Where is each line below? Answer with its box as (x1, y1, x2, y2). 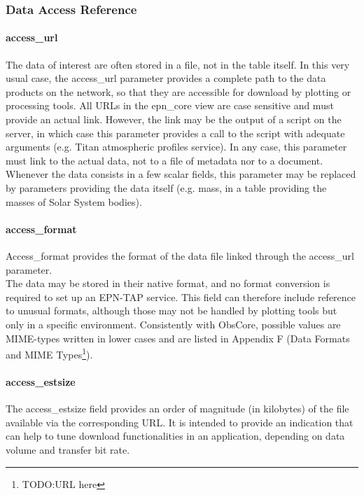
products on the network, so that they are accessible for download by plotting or (6, 84, 351, 99)
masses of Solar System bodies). (6, 194, 142, 209)
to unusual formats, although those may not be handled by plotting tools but (6, 303, 337, 318)
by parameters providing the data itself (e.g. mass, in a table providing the (6, 180, 327, 195)
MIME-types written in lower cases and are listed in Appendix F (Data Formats (6, 330, 350, 345)
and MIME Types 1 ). (6, 345, 93, 361)
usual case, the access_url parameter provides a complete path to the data (6, 71, 326, 85)
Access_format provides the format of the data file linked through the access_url (6, 248, 354, 263)
